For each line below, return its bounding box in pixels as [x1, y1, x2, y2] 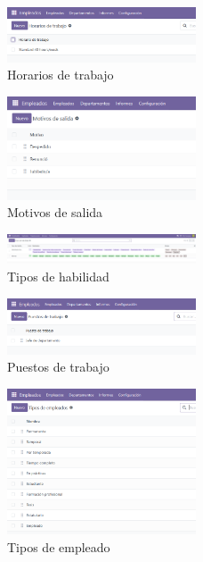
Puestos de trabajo [7, 357, 110, 376]
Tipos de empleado [7, 537, 110, 556]
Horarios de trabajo [7, 65, 114, 84]
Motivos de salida [7, 203, 103, 222]
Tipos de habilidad [7, 267, 110, 286]
